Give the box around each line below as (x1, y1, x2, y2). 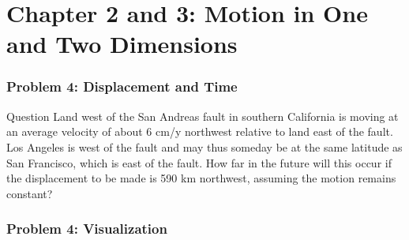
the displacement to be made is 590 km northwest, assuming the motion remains (6, 170, 396, 186)
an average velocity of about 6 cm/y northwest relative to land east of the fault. (6, 123, 393, 140)
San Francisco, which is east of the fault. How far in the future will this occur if (6, 154, 392, 171)
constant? (6, 185, 53, 201)
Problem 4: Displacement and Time (6, 77, 238, 96)
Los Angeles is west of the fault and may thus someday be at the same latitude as (6, 138, 403, 155)
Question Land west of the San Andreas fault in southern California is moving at (6, 107, 399, 124)
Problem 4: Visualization (6, 219, 167, 238)
